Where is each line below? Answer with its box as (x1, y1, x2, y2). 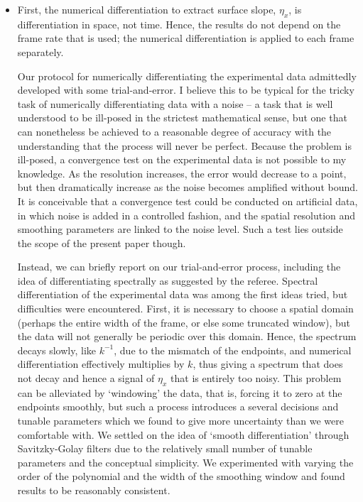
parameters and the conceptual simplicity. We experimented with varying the (17, 454, 354, 469)
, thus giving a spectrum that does (193, 356, 343, 371)
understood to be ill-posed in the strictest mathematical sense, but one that (17, 110, 347, 125)
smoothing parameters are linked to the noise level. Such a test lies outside (17, 222, 343, 236)
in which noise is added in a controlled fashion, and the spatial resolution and (17, 207, 356, 222)
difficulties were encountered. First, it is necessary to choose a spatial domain (17, 301, 354, 316)
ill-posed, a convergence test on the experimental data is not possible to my (17, 152, 347, 167)
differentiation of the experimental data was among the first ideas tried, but (17, 287, 348, 302)
